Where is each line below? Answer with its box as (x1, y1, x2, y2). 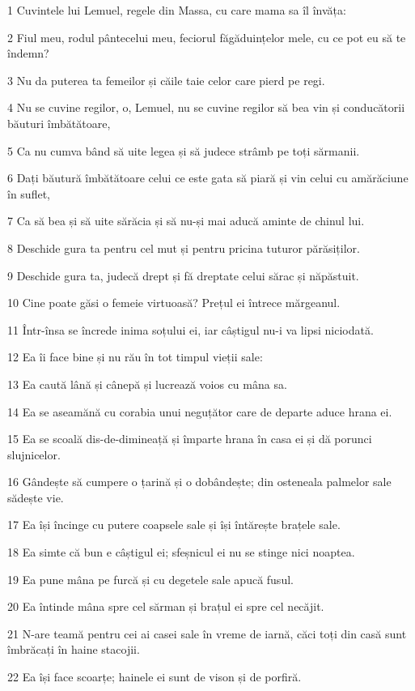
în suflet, (7, 185, 50, 202)
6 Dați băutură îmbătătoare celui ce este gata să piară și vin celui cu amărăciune (7, 169, 409, 186)
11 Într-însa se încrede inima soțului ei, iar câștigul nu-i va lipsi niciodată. (7, 321, 374, 338)
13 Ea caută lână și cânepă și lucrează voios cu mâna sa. (7, 375, 287, 392)
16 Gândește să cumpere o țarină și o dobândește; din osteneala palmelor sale (7, 473, 392, 490)
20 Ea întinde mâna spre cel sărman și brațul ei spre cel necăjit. (7, 598, 324, 615)
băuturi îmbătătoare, (7, 114, 111, 131)
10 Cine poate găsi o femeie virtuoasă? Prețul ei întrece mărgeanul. (7, 294, 341, 311)
